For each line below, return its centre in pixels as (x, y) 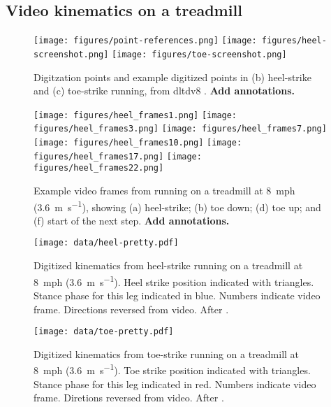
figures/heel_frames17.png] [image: (118, 156)
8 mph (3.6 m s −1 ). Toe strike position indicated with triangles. (172, 369)
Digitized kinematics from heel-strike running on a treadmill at (168, 265)
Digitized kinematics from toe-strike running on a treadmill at (167, 354)
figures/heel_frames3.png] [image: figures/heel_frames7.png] (180, 129)
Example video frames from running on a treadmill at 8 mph (164, 190)
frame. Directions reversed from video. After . (131, 309)
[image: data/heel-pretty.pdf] (106, 243)
